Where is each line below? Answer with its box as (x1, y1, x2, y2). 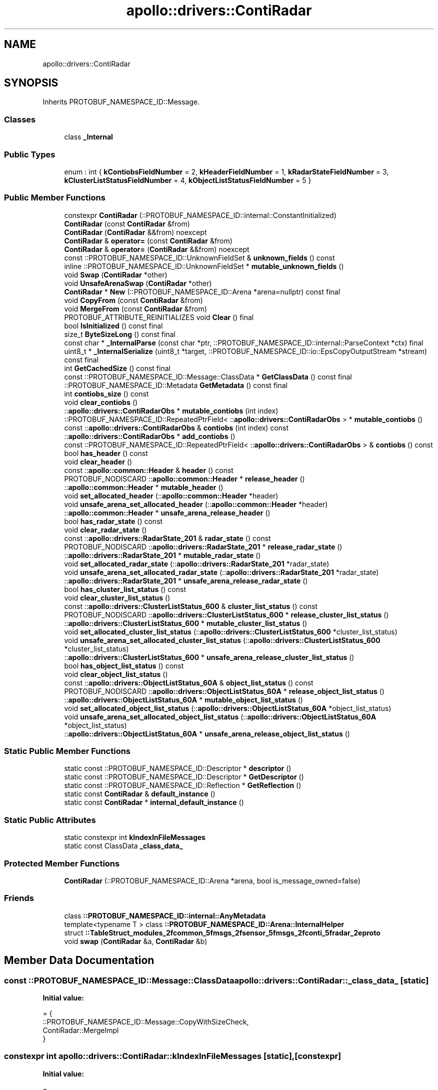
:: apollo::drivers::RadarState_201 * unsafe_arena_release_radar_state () (64, 576, 308, 585)
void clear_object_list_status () (64, 669, 168, 678)
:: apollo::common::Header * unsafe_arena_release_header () (64, 508, 270, 517)
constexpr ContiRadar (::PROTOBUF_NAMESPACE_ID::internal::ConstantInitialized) (64, 210, 336, 219)
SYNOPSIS (4, 76, 58, 89)
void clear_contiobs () (64, 397, 138, 406)
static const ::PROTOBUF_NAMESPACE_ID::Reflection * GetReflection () (64, 781, 301, 790)
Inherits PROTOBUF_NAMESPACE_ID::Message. (42, 97, 200, 106)
